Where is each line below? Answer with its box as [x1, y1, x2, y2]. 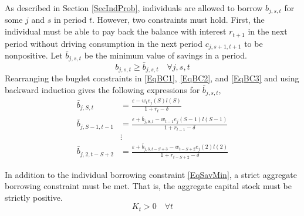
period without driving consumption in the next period [5, 37, 203, 49]
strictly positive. [5, 191, 63, 203]
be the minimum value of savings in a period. [84, 49, 247, 61]
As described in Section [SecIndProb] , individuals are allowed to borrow [5, 2, 263, 13]
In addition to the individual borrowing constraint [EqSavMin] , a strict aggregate [5, 168, 298, 180]
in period [53, 13, 87, 26]
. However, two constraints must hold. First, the [92, 13, 265, 26]
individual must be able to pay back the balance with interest [5, 25, 227, 37]
